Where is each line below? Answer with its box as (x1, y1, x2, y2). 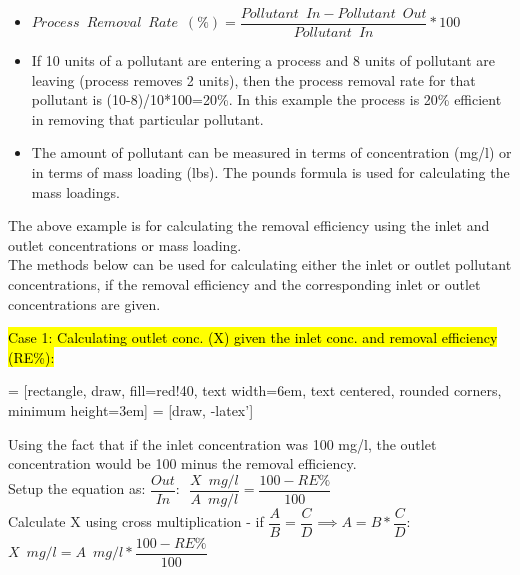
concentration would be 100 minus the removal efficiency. (8, 453, 357, 474)
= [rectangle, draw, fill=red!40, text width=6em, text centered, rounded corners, (8, 380, 502, 401)
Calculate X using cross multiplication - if (8, 511, 264, 532)
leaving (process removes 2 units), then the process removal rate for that (31, 69, 476, 90)
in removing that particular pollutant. (31, 108, 264, 129)
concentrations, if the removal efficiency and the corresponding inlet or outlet (8, 274, 481, 294)
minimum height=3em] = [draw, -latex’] (8, 399, 254, 420)
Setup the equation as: (8, 478, 146, 499)
